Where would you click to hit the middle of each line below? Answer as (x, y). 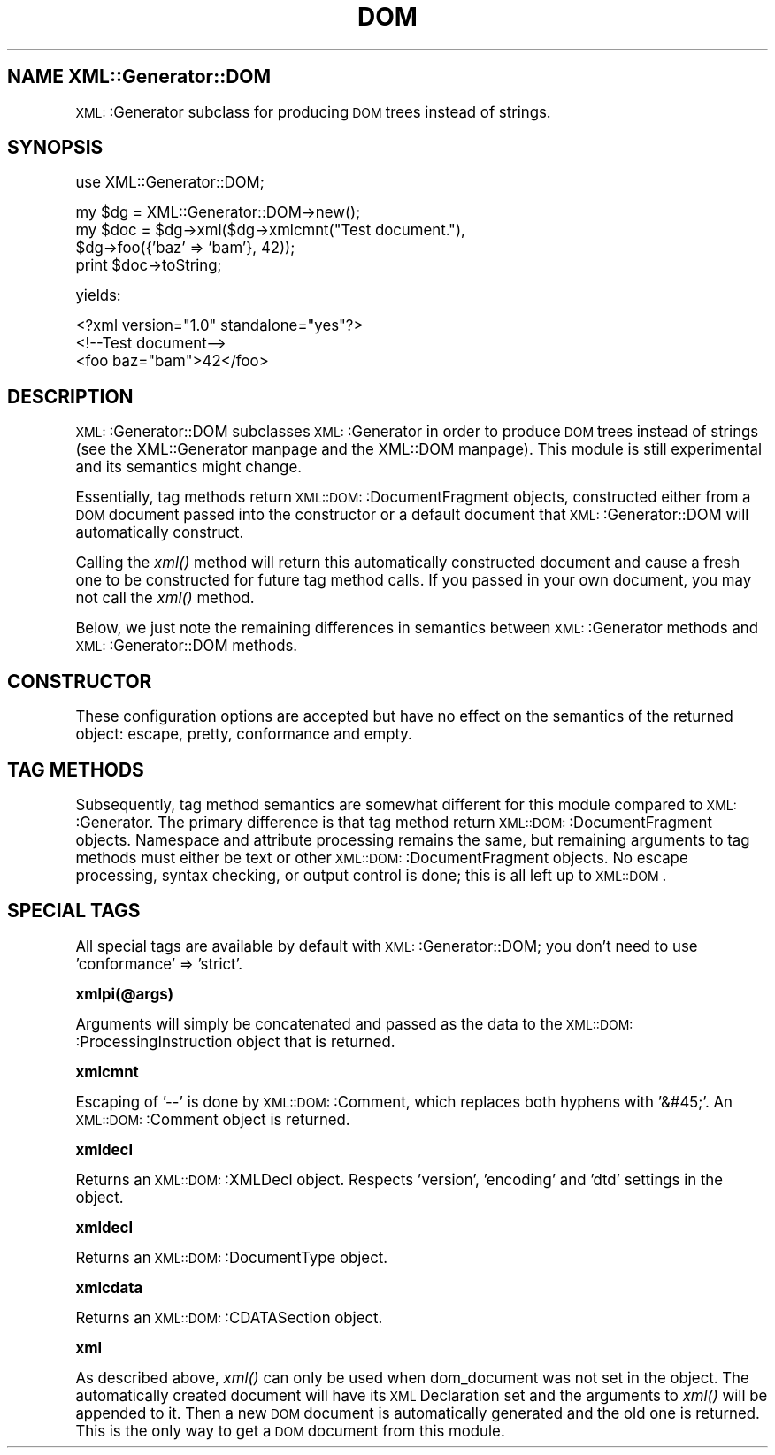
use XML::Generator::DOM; (170, 183)
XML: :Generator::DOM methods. (187, 646)
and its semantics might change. (189, 467)
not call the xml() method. (165, 598)
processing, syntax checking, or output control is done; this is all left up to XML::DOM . (371, 875)
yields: (98, 296)
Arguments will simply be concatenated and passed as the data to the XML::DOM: (354, 1024)
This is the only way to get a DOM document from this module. (290, 1431)
